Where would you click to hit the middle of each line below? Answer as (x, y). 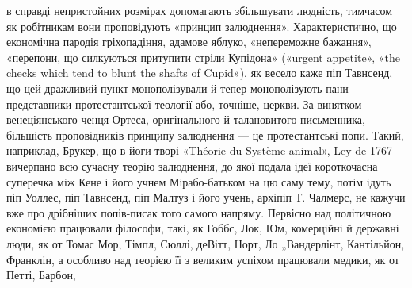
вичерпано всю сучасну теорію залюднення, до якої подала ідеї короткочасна (192, 165)
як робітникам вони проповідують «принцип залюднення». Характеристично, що (202, 26)
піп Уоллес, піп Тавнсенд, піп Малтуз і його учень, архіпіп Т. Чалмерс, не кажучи (206, 197)
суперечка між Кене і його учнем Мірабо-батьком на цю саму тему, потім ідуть (199, 181)
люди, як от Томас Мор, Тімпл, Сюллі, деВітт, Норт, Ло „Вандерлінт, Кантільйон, (206, 243)
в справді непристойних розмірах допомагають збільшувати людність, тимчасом (200, 10)
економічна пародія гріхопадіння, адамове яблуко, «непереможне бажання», (189, 42)
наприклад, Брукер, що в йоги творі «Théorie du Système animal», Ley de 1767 (199, 150)
